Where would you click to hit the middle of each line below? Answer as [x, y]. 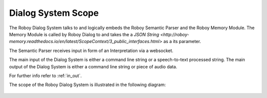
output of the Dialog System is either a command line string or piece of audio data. [93, 66]
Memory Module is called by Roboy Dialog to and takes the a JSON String [84, 34]
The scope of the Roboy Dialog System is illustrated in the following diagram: [88, 85]
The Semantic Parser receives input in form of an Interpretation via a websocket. [91, 50]
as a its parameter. [182, 42]
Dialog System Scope [54, 13]
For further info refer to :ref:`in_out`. [45, 75]
